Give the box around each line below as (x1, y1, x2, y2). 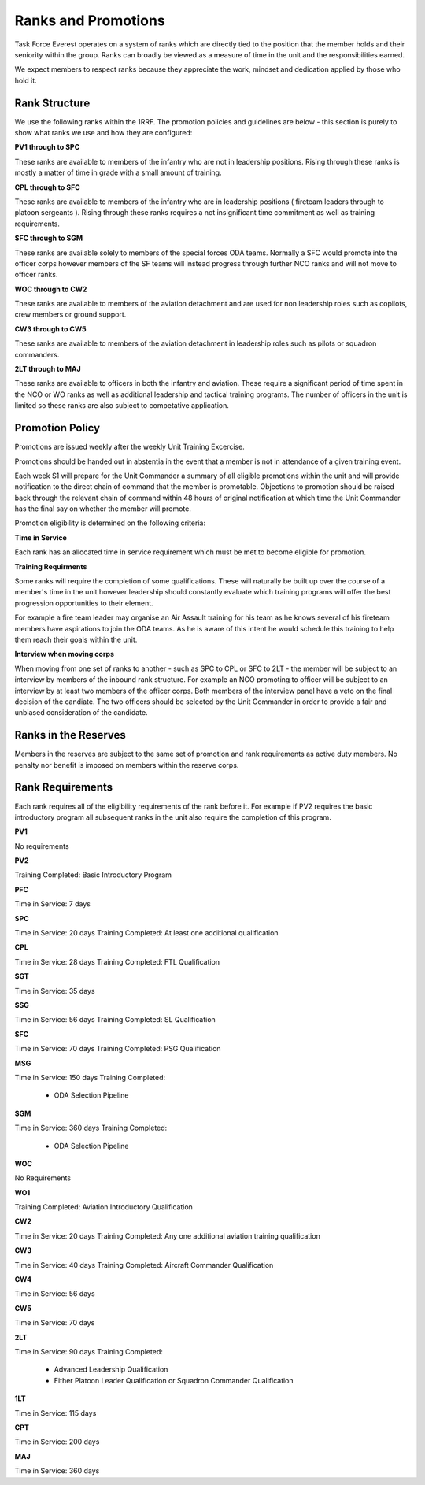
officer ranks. (14, 270, 58, 280)
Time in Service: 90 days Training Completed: (14, 1346, 163, 1356)
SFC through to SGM (14, 233, 83, 243)
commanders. (14, 350, 60, 359)
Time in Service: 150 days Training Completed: (14, 1072, 166, 1082)
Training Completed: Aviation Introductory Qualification (14, 1202, 193, 1212)
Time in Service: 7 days (14, 899, 91, 909)
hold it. (14, 76, 37, 85)
